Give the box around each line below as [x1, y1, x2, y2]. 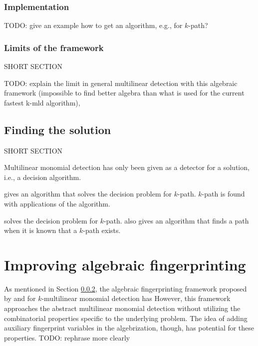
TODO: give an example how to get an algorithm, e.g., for [4, 20, 183, 30]
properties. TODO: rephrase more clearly [4, 332, 130, 342]
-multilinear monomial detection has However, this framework [41, 293, 231, 303]
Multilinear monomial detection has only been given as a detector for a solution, [4, 162, 250, 172]
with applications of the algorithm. [4, 198, 110, 208]
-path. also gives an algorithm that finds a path [104, 215, 249, 225]
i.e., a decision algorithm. [4, 171, 81, 182]
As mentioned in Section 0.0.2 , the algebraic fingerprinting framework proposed [4, 283, 247, 293]
